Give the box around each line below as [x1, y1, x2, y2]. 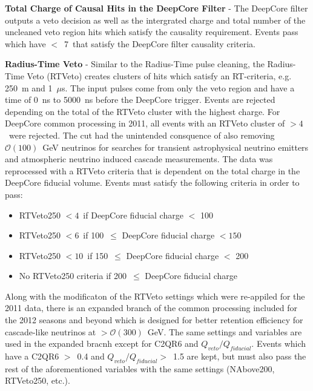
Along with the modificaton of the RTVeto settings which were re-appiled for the [5, 289, 305, 302]
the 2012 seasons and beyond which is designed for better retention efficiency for [5, 314, 303, 326]
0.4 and [77, 350, 105, 363]
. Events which [251, 337, 306, 350]
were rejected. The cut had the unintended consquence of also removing [8, 128, 275, 141]
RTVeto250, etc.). [5, 374, 70, 387]
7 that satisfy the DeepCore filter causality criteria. [64, 37, 255, 50]
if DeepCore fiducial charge [83, 208, 183, 221]
